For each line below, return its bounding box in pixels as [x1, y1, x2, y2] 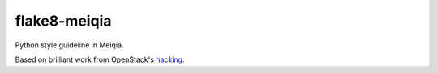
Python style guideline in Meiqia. [15, 40, 124, 50]
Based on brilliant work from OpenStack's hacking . [15, 55, 185, 64]
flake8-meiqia [15, 12, 112, 30]
